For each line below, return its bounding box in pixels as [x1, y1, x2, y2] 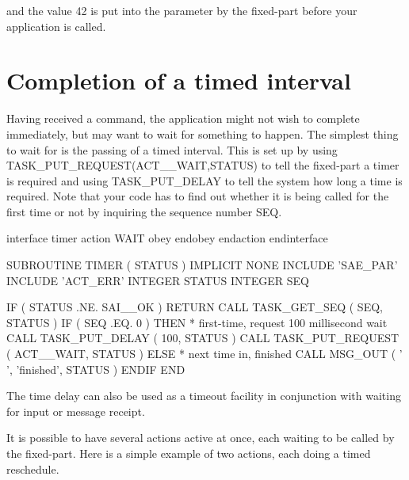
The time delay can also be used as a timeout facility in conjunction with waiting [6, 387, 401, 404]
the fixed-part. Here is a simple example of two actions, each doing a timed [6, 445, 371, 461]
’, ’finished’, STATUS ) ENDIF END [6, 360, 185, 377]
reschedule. [6, 460, 59, 477]
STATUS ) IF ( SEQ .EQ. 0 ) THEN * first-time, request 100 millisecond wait [6, 314, 388, 330]
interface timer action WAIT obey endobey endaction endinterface [6, 230, 328, 246]
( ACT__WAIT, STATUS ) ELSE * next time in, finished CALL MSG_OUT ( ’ [6, 345, 403, 362]
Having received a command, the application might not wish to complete [6, 110, 360, 127]
